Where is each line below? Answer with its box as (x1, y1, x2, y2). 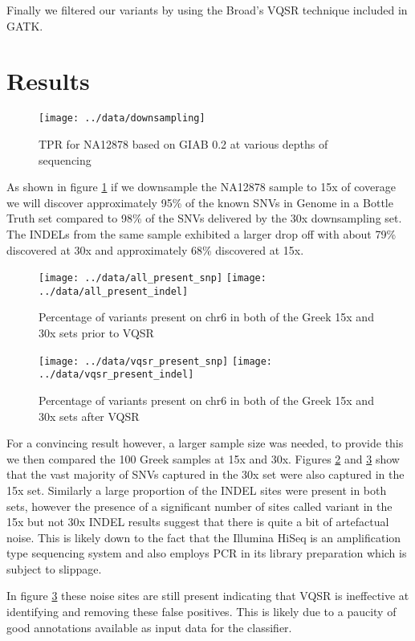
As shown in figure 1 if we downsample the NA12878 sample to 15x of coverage (6, 178, 396, 195)
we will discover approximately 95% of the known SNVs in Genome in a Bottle (6, 194, 393, 210)
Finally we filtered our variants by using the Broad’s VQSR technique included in (6, 2, 408, 18)
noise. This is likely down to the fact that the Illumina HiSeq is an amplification (6, 529, 401, 545)
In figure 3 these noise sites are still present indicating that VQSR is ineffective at (6, 587, 409, 604)
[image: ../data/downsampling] (39, 112, 205, 125)
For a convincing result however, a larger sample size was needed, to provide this (6, 435, 404, 451)
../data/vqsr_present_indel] (39, 369, 194, 381)
